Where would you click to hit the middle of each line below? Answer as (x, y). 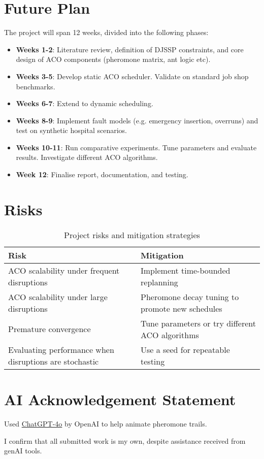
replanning (159, 282)
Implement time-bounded (186, 270)
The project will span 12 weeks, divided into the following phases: (106, 32)
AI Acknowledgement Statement (120, 399)
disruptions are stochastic (54, 361)
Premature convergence (49, 329)
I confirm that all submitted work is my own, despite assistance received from (125, 440)
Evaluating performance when (61, 349)
